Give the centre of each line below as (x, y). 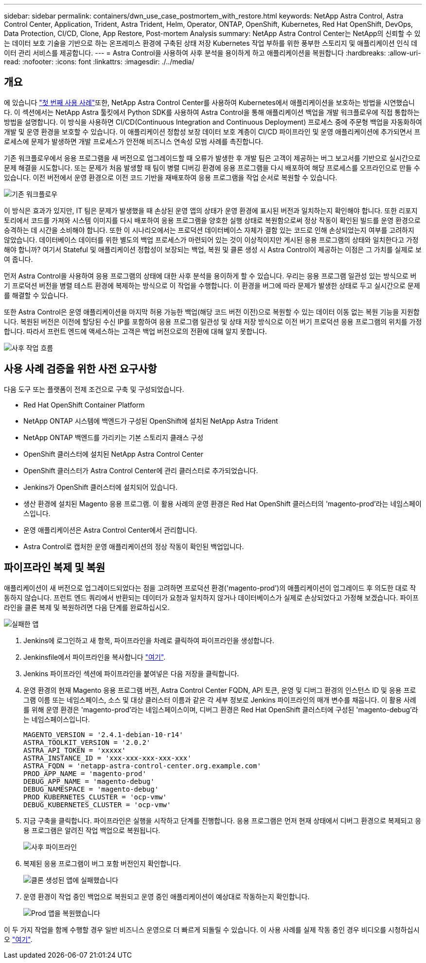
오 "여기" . (18, 939)
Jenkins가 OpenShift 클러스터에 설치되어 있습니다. (100, 487)
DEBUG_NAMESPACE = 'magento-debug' (91, 789)
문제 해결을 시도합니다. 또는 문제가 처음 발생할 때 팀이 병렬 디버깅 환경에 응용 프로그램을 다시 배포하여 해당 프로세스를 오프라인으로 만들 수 (212, 167)
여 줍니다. (18, 259)
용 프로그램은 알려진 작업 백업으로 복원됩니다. (92, 830)
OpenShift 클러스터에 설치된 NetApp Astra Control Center (113, 454)
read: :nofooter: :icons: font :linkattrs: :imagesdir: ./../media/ (99, 62)
